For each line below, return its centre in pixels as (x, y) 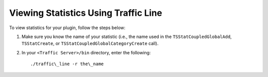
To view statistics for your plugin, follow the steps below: (67, 28)
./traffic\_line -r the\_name (67, 64)
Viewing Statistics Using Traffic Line (86, 13)
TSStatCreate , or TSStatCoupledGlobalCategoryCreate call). (90, 43)
